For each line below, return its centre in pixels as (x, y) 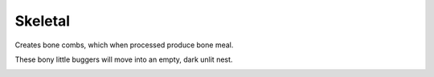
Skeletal (43, 21)
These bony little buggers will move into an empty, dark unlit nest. (124, 59)
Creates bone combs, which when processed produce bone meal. (124, 45)
